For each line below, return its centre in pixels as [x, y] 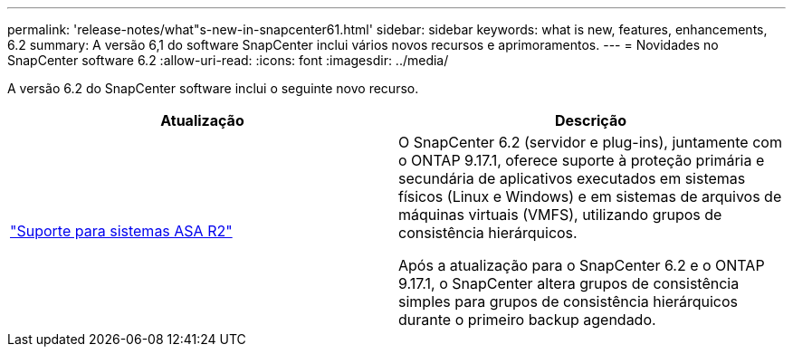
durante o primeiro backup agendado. [527, 320]
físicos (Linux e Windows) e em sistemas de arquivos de [590, 196]
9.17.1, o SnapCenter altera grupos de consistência [569, 283]
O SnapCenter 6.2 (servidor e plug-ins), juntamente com [590, 142]
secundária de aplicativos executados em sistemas [572, 178]
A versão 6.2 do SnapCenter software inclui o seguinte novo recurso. [213, 88]
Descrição [591, 120]
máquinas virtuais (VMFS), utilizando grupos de [560, 215]
